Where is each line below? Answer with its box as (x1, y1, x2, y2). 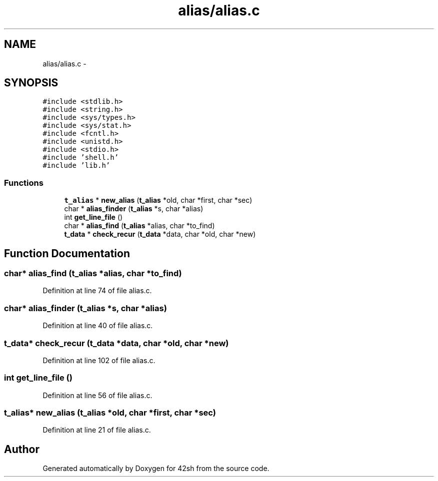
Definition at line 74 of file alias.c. (42, 286, 152, 295)
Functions (4, 177, 43, 188)
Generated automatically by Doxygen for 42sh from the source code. (42, 464, 269, 473)
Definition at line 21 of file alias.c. (42, 426, 151, 435)
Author (4, 443, 39, 456)
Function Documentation (4, 247, 130, 260)
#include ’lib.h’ (42, 161, 110, 170)
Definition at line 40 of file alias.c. (42, 321, 153, 330)
